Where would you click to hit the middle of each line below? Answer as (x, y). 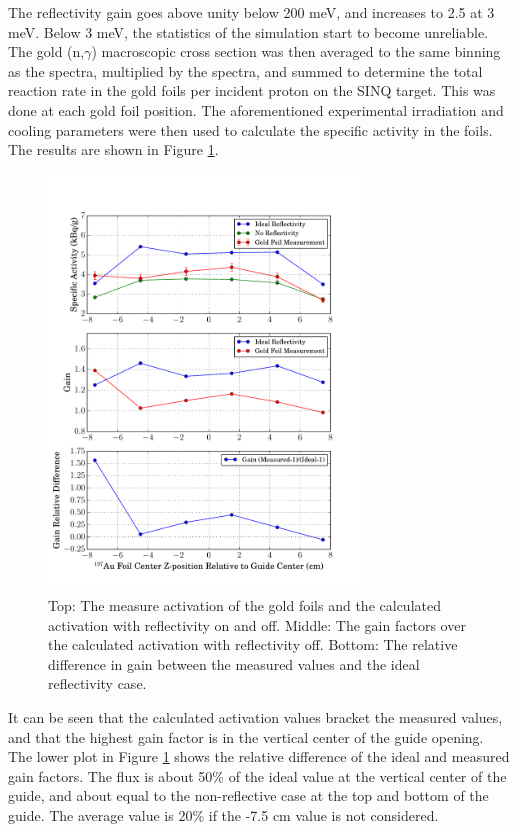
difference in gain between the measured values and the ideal (234, 663)
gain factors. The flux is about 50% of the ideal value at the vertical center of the (257, 775)
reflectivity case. (97, 683)
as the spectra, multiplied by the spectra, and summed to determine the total (245, 70)
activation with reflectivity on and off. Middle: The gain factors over (257, 624)
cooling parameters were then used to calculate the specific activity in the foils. (250, 129)
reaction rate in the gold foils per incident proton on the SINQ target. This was (252, 90)
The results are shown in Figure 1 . (113, 149)
